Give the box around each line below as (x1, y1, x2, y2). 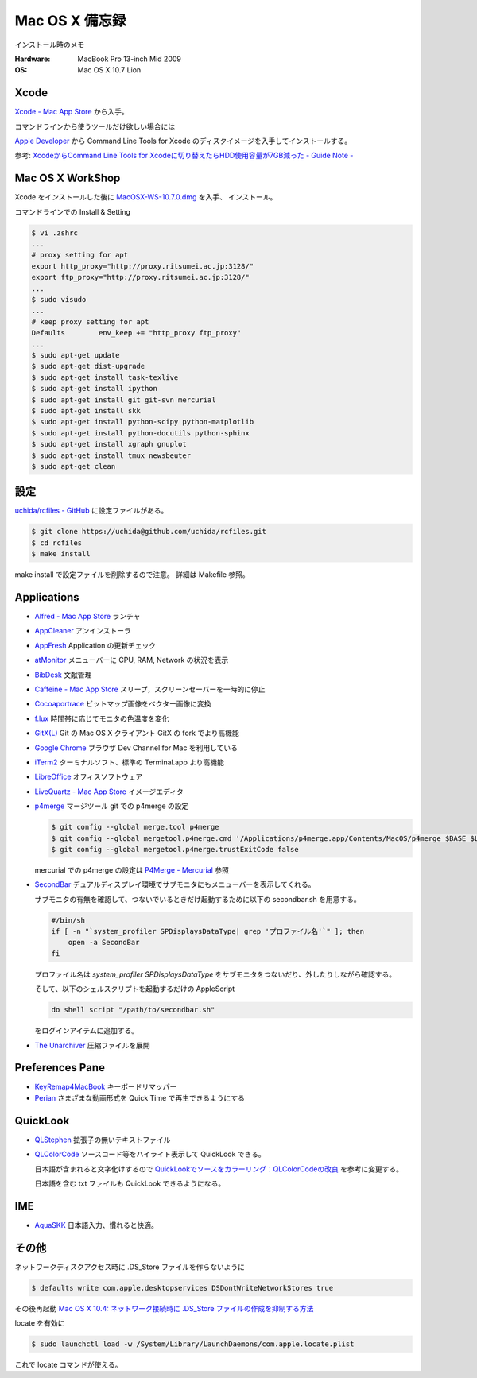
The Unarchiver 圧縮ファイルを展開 (34, 1040, 150, 1050)
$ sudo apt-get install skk (31, 406, 141, 415)
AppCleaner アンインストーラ (34, 626, 131, 636)
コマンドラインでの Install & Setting (14, 207, 131, 216)
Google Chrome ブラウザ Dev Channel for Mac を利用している (34, 743, 238, 753)
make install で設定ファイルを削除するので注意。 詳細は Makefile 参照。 (14, 570, 250, 579)
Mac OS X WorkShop (14, 172, 121, 185)
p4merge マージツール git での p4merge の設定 (34, 801, 189, 811)
